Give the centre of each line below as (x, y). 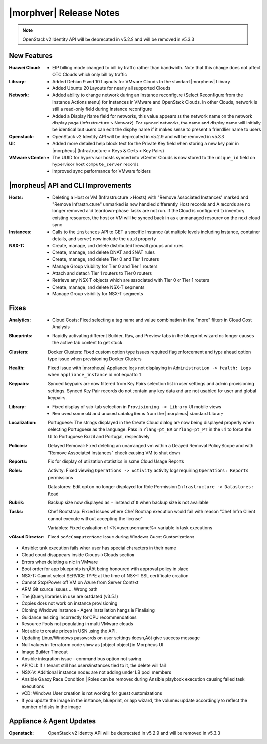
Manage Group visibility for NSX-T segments (98, 294)
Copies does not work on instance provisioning (69, 603)
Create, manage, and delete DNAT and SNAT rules (104, 252)
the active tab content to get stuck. (88, 343)
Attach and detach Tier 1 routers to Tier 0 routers (102, 273)
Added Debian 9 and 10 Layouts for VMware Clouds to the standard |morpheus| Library (141, 81)
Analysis (61, 327)
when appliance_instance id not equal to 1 (95, 374)
